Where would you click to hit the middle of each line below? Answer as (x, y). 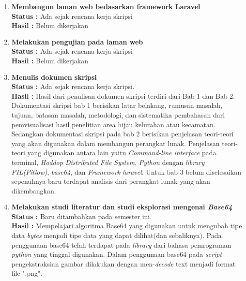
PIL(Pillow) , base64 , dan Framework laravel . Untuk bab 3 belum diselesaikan (126, 171)
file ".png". (27, 273)
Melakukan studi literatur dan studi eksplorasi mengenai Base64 (122, 207)
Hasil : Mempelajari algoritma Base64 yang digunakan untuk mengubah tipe (127, 226)
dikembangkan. (34, 190)
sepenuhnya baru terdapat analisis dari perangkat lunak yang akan (111, 181)
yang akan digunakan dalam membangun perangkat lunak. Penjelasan (115, 143)
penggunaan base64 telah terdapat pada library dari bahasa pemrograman (121, 244)
